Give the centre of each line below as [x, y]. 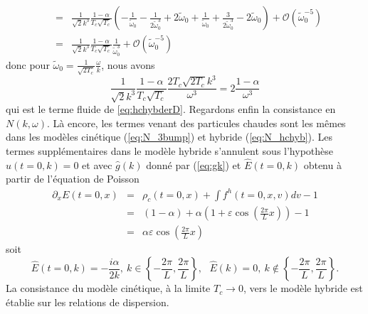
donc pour [28, 64]
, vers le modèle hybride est [303, 288]
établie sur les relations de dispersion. [88, 302]
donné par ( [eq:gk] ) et [194, 164]
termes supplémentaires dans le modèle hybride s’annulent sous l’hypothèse [169, 151]
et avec [97, 164]
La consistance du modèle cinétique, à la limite [108, 288]
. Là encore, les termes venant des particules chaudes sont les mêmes [196, 123]
